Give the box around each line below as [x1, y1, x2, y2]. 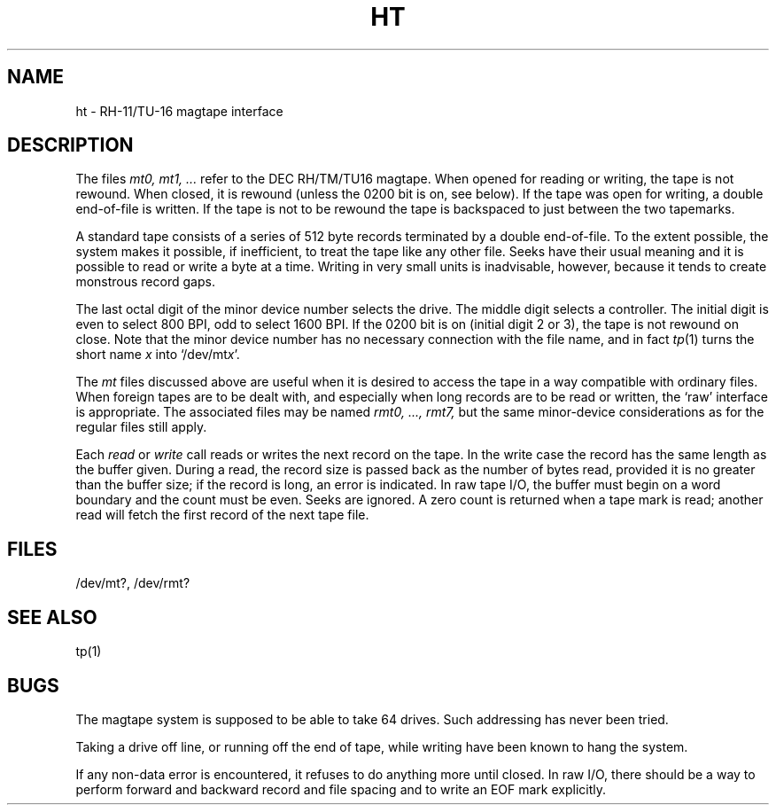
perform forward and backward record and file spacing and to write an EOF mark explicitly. [75, 781, 607, 797]
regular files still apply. [75, 419, 207, 435]
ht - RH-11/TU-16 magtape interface [75, 103, 283, 119]
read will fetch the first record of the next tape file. [75, 507, 369, 523]
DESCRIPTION [7, 134, 134, 157]
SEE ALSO [7, 605, 97, 629]
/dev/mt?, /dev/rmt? [75, 575, 190, 591]
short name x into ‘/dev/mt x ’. [75, 347, 240, 363]
